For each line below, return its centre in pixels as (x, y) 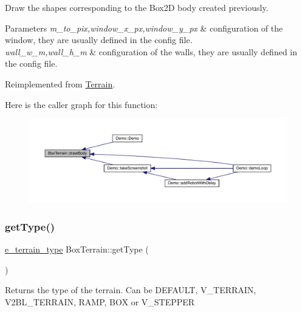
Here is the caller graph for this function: (81, 104)
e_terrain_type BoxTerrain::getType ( (77, 249)
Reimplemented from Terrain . (60, 83)
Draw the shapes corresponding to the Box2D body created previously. (137, 7)
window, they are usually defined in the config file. (99, 40)
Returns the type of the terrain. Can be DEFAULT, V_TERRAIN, (131, 290)
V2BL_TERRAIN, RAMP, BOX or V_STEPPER (100, 302)
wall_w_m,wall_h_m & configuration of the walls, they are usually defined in (151, 51)
